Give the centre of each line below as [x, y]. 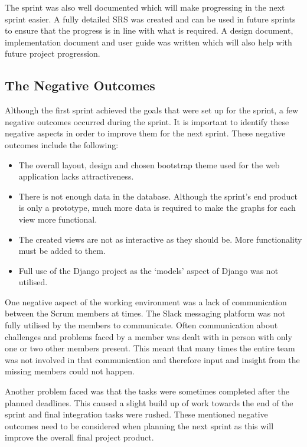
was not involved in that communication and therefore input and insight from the [152, 359]
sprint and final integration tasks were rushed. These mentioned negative [136, 414]
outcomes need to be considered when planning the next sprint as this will [139, 425]
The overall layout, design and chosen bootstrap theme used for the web [149, 164]
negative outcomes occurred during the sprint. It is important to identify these [147, 121]
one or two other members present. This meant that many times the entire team [150, 348]
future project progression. [53, 53]
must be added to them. [62, 251]
